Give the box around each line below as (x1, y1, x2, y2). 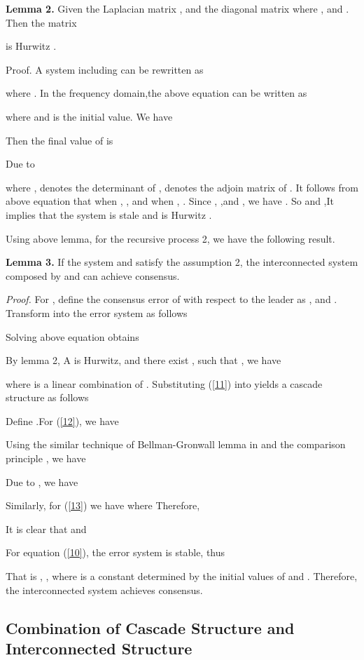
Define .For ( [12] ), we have (6, 413, 119, 428)
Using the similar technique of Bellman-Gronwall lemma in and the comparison (6, 437, 346, 452)
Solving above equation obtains (6, 329, 139, 344)
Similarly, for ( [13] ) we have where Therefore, (6, 498, 200, 513)
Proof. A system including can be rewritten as (6, 62, 204, 76)
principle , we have (6, 451, 86, 466)
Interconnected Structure (6, 638, 192, 659)
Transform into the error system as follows (6, 305, 188, 320)
